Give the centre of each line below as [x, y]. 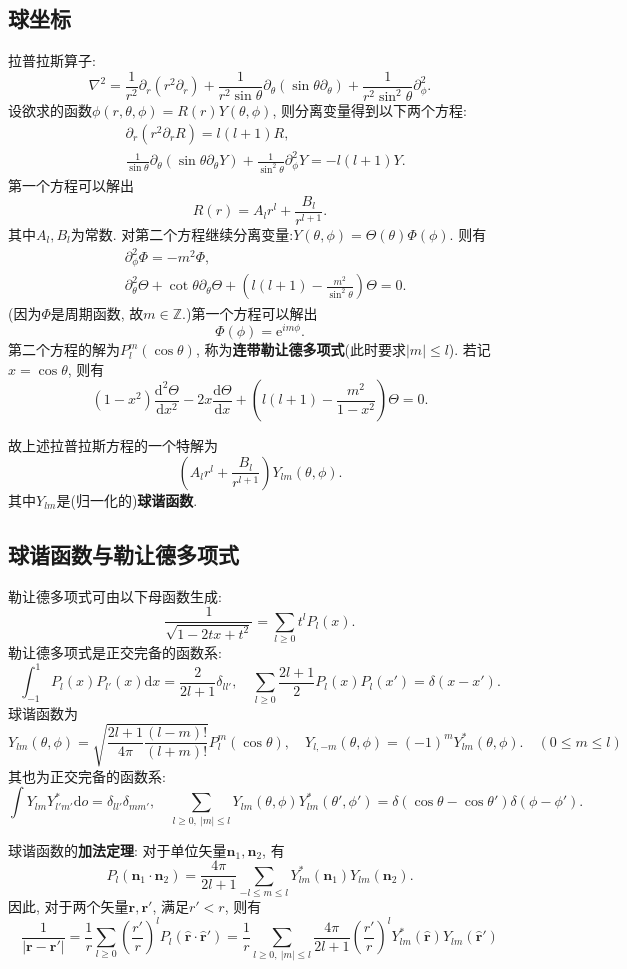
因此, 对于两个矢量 [68, 906]
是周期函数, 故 [97, 312]
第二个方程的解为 [64, 349]
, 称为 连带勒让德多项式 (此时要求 [300, 349]
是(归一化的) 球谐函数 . [127, 499]
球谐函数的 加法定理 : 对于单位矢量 [117, 849]
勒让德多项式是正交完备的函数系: [115, 652]
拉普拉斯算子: [52, 60]
